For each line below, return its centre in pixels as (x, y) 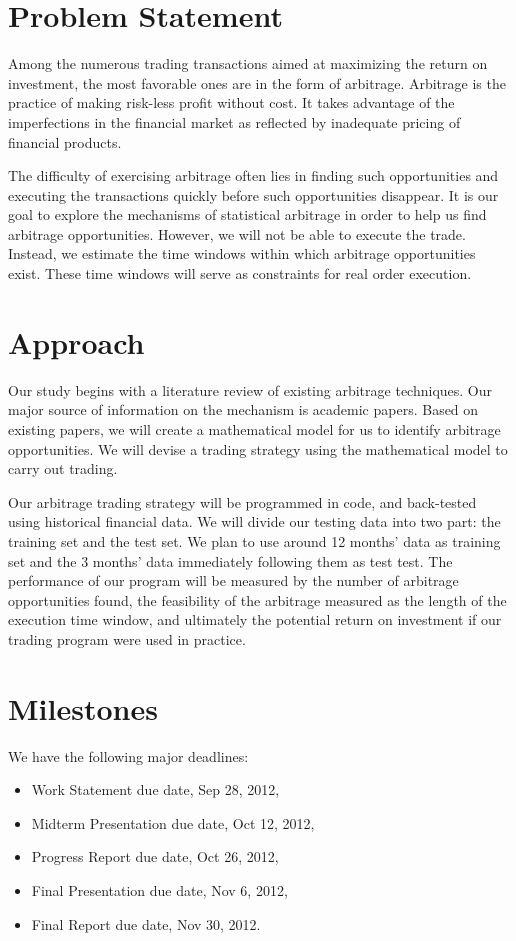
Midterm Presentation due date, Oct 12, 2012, (173, 822)
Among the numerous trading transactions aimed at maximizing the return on (248, 63)
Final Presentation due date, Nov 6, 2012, (159, 890)
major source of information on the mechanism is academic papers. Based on (243, 409)
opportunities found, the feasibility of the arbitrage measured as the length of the (257, 599)
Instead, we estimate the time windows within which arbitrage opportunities (242, 253)
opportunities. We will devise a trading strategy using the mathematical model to (258, 448)
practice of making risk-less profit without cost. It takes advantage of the (231, 102)
